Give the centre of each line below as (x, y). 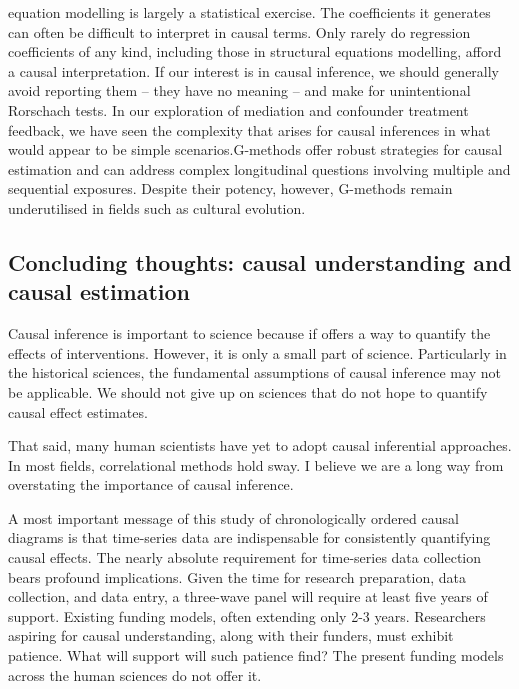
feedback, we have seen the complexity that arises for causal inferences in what (249, 129)
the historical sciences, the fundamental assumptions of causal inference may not (254, 372)
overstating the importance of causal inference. (151, 484)
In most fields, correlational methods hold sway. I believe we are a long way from (256, 464)
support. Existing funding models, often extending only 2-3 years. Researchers (247, 615)
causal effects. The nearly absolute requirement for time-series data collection (245, 557)
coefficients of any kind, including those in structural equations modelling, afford (255, 51)
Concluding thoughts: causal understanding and (260, 261)
